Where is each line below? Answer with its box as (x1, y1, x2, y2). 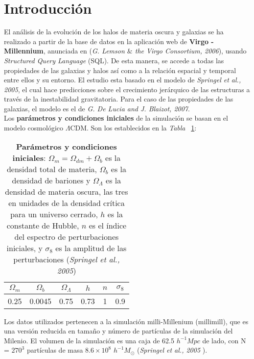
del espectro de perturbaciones (14, 231, 119, 242)
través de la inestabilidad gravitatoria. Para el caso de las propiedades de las (4, 94, 233, 104)
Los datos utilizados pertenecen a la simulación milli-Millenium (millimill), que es (4, 316, 249, 326)
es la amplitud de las (55, 242, 127, 254)
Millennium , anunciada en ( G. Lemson (4, 46, 125, 56)
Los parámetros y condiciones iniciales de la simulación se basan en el (4, 113, 228, 123)
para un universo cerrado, (10, 208, 98, 220)
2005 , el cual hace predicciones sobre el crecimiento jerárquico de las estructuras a (4, 84, 250, 94)
